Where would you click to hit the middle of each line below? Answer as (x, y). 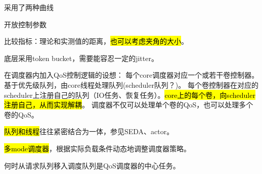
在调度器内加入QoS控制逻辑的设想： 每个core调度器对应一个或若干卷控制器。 (132, 75)
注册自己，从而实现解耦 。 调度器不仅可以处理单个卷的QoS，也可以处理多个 (129, 105)
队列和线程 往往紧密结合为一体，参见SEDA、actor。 (89, 131)
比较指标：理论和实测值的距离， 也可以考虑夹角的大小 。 (96, 41)
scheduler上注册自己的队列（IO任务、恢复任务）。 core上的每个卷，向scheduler (130, 95)
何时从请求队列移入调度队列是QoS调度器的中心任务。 (92, 165)
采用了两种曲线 (29, 7)
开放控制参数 (25, 24)
